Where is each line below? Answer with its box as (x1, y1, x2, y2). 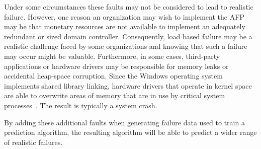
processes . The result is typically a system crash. (4, 100, 157, 110)
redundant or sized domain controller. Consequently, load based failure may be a (4, 31, 252, 41)
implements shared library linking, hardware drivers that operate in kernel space (4, 80, 252, 91)
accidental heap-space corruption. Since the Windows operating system (4, 70, 223, 81)
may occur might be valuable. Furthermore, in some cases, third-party (4, 50, 220, 61)
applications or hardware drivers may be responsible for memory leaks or (4, 60, 229, 71)
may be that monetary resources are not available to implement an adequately (4, 21, 245, 32)
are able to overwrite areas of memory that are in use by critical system (4, 90, 225, 101)
